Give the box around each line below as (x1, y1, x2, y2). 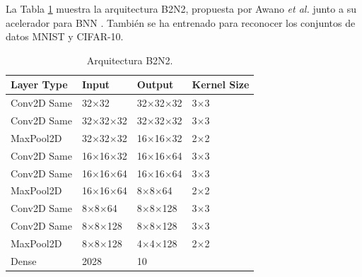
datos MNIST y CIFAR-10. (6, 29, 124, 44)
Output (136, 77, 174, 92)
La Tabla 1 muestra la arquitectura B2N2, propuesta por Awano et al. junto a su (6, 1, 356, 16)
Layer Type (11, 77, 68, 92)
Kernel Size (192, 77, 250, 92)
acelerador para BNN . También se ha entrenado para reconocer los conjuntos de (6, 15, 356, 30)
